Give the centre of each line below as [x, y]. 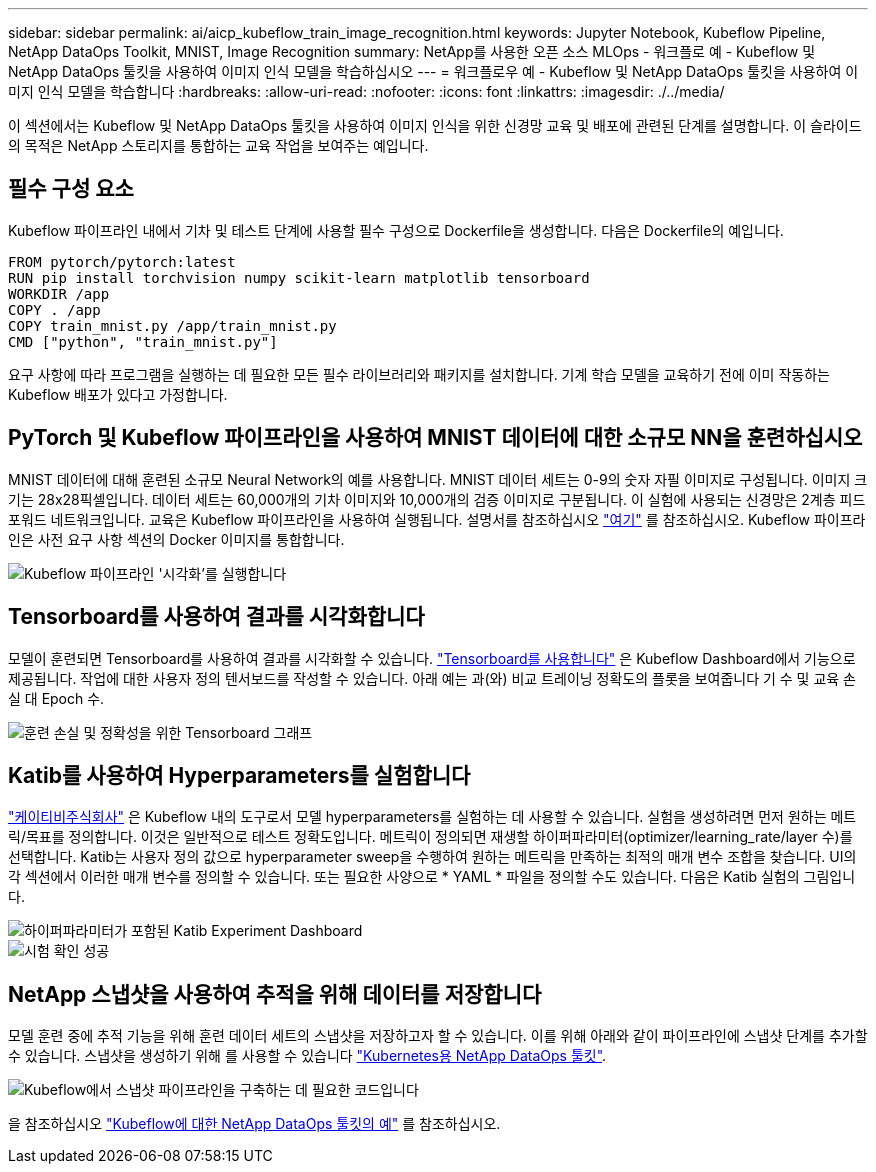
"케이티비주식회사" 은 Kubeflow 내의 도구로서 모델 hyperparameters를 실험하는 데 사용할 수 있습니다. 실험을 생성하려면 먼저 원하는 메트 [432, 817]
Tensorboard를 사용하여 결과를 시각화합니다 [216, 617]
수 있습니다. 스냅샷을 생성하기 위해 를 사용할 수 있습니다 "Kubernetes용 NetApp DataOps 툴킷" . [307, 1056]
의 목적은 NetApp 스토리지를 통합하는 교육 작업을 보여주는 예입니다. [218, 145]
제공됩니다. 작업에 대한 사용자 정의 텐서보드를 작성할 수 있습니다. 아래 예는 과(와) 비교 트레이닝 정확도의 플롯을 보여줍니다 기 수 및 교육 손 [432, 678]
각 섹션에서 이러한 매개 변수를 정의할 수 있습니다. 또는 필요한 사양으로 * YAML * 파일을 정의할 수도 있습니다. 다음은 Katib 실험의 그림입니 [432, 877]
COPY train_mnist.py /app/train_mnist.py [172, 325]
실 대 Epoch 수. [56, 698]
